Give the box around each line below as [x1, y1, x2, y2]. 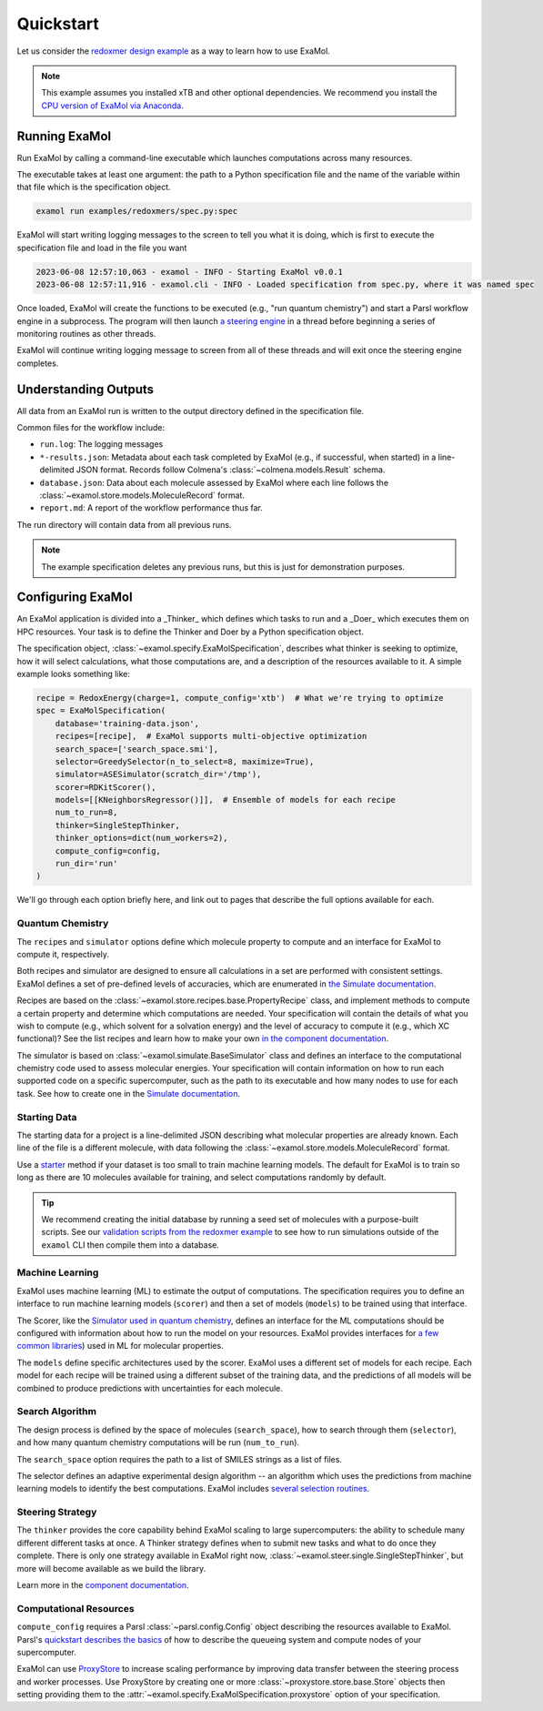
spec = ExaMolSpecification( [35, 705, 166, 716]
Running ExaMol [16, 128, 112, 144]
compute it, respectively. [16, 948, 109, 959]
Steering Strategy [16, 1506, 97, 1519]
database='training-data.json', [55, 718, 200, 728]
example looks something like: [16, 668, 131, 679]
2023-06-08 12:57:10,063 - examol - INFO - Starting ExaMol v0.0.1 [35, 267, 344, 277]
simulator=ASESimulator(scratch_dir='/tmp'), [55, 769, 262, 780]
